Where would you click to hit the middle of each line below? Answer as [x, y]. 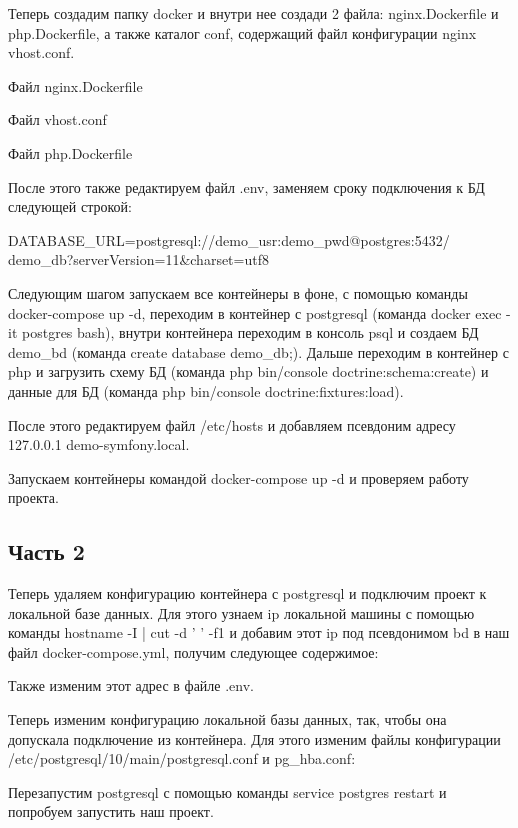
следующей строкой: [70, 206]
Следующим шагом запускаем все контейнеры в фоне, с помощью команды [238, 292]
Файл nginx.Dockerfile [75, 85]
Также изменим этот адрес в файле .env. [131, 685]
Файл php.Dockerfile [70, 152]
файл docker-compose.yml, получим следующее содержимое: [193, 651]
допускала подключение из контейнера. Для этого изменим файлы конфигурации [254, 738]
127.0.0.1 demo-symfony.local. [99, 444]
